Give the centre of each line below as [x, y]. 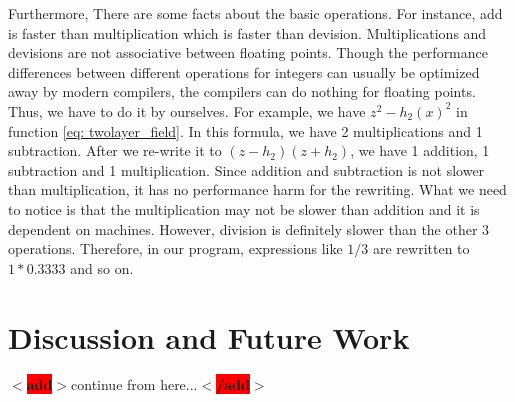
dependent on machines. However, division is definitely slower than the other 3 [249, 228]
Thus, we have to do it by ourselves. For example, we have [187, 110]
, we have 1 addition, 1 [420, 150]
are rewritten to [421, 248]
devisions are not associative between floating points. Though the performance [248, 52]
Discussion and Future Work [209, 336]
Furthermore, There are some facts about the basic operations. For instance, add [255, 13]
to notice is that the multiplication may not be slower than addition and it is [244, 208]
